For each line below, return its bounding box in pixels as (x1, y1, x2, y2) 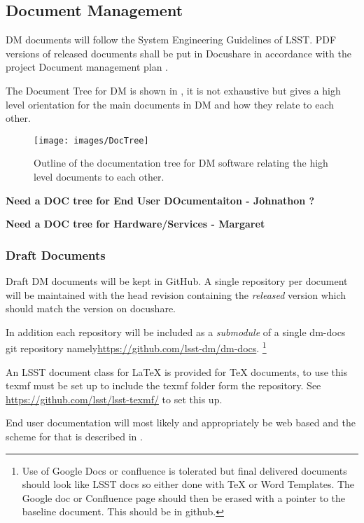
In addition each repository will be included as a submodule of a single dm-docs (6, 324, 346, 339)
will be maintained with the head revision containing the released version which (6, 287, 346, 302)
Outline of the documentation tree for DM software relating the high (34, 155, 328, 170)
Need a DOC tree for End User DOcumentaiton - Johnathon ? (6, 193, 315, 207)
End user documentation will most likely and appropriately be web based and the (6, 415, 356, 430)
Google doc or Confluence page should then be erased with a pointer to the (22, 490, 345, 505)
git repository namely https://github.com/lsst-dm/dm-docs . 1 (6, 339, 267, 356)
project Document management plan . (6, 60, 169, 74)
